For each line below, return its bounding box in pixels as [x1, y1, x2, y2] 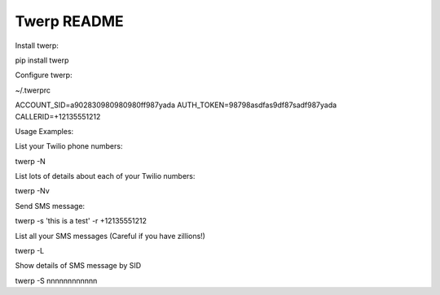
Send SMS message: [15, 201, 86, 210]
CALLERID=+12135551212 [15, 111, 101, 121]
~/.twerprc [15, 85, 51, 95]
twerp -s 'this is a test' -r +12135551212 [15, 216, 147, 226]
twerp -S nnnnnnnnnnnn [15, 275, 98, 285]
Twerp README [15, 12, 124, 30]
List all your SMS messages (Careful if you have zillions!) [15, 231, 205, 241]
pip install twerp [15, 55, 69, 65]
